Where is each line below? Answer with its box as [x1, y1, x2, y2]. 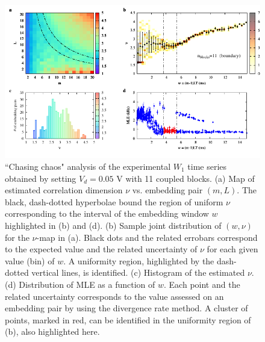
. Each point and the [164, 278, 240, 290]
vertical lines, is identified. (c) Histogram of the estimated [31, 266, 245, 279]
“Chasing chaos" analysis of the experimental [5, 160, 171, 172]
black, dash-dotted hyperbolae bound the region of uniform [5, 195, 223, 208]
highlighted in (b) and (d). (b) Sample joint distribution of [5, 219, 222, 231]
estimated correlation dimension [5, 184, 123, 196]
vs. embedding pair [132, 184, 203, 196]
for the [5, 231, 30, 243]
